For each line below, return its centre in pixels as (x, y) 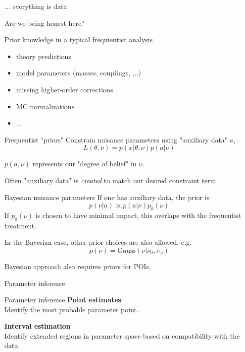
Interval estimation (38, 326)
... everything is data (36, 6)
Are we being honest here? (45, 23)
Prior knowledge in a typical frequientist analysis (79, 39)
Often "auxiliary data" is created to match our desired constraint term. (111, 180)
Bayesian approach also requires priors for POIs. (78, 266)
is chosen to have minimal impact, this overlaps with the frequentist (138, 215)
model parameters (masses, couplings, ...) (78, 73)
